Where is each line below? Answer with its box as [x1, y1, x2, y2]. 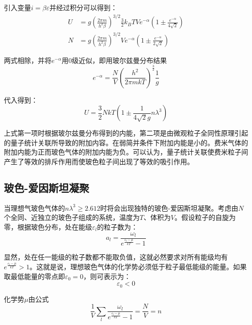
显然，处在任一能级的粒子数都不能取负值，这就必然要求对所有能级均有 [4, 252, 228, 262]
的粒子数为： [97, 221, 138, 232]
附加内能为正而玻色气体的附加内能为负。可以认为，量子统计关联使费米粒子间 [4, 147, 248, 157]
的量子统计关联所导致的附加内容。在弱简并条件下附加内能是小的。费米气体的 [4, 137, 248, 147]
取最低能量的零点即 [4, 271, 65, 281]
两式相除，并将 [4, 55, 51, 65]
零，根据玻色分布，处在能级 [4, 221, 92, 232]
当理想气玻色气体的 [4, 202, 65, 213]
